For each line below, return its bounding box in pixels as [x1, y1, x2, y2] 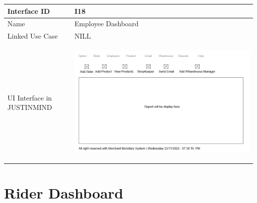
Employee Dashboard [74, 18, 139, 29]
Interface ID [7, 5, 50, 16]
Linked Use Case [7, 31, 58, 41]
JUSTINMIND [7, 102, 52, 112]
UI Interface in [7, 92, 52, 102]
